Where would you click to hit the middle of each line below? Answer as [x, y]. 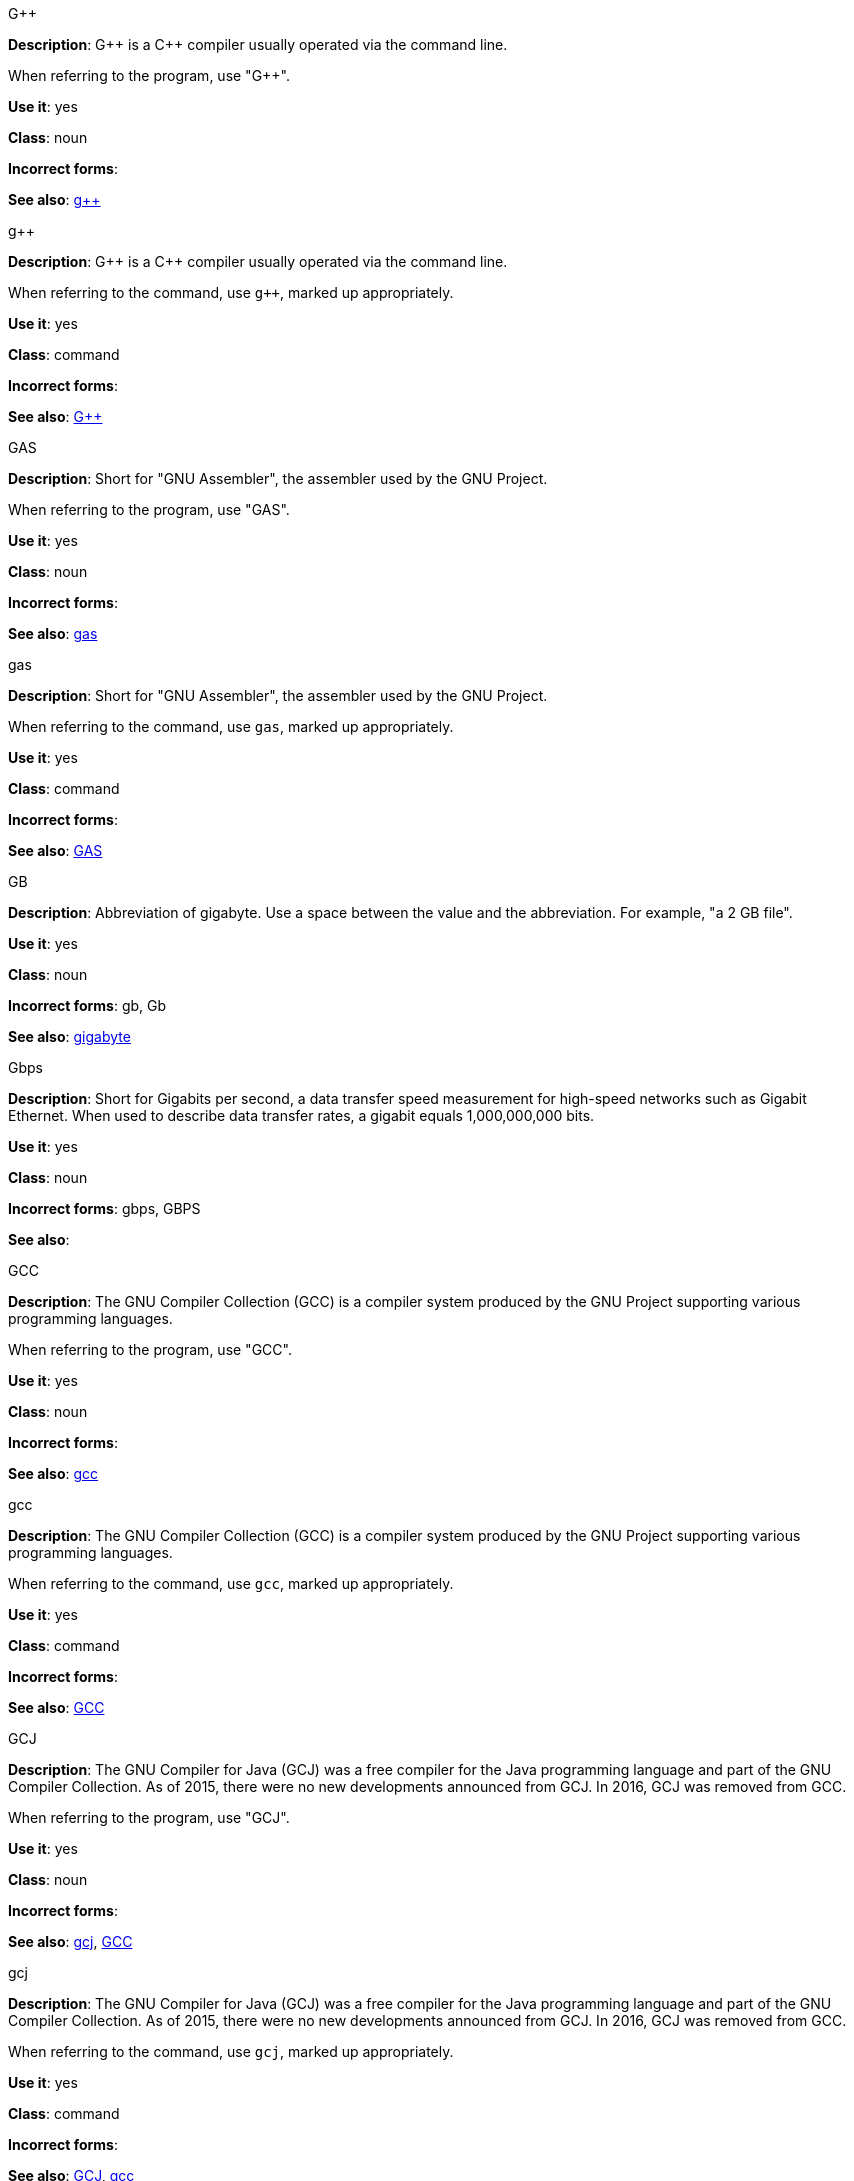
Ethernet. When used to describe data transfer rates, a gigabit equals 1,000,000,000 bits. [301, 1115]
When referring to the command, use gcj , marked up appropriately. [231, 2051]
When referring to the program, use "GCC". [150, 1349]
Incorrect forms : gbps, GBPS [104, 1208]
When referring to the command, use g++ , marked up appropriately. [231, 292]
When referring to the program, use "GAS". [149, 509]
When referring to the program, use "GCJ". [149, 1817]
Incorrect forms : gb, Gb [87, 1005]
